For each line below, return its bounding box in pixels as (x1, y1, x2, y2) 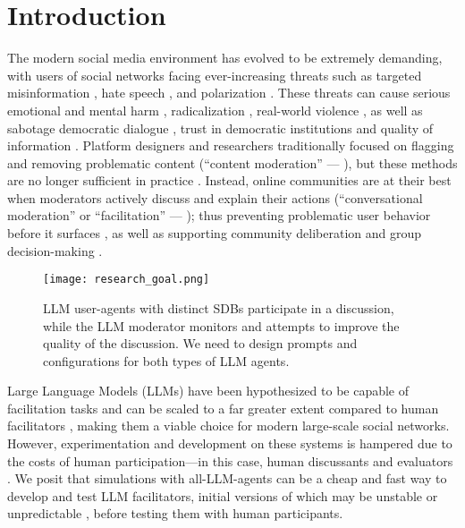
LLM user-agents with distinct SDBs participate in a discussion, (43, 298, 394, 317)
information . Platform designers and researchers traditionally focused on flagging (7, 136, 454, 155)
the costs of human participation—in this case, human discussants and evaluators (7, 451, 453, 470)
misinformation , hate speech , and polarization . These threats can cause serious (7, 83, 451, 102)
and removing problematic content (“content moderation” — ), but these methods (7, 153, 458, 172)
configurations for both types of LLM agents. (43, 351, 290, 370)
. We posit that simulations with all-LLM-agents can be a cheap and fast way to (7, 469, 447, 488)
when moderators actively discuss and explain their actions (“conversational (7, 188, 423, 207)
